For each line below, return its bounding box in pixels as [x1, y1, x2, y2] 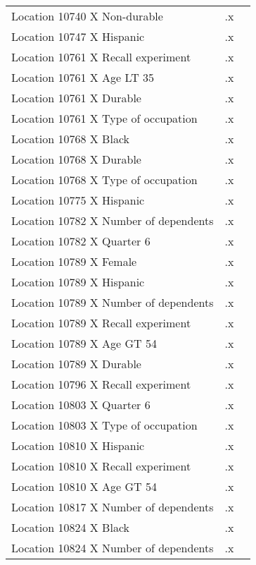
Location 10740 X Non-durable [11, 8, 163, 24]
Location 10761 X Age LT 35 [11, 69, 155, 85]
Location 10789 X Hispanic [11, 274, 145, 290]
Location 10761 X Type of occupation [11, 110, 198, 126]
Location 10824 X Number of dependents [11, 540, 214, 556]
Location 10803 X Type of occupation [11, 417, 198, 433]
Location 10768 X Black [11, 130, 129, 147]
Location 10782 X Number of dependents [11, 212, 214, 229]
